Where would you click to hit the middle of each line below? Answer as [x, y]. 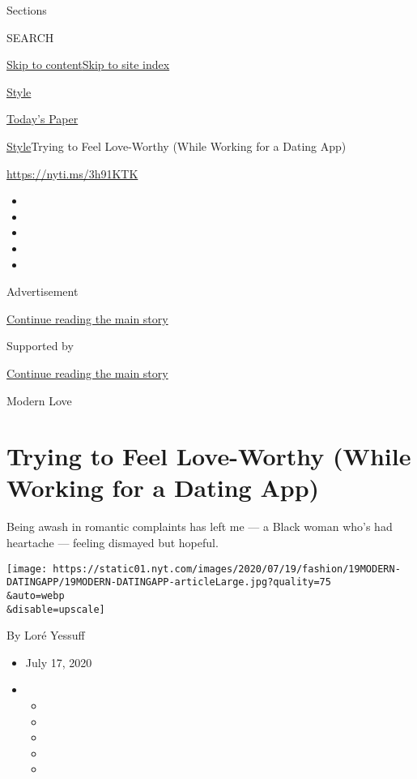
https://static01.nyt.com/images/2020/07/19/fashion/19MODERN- [227, 569]
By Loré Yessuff [46, 635]
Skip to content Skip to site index [88, 64]
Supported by [40, 346]
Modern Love [39, 400]
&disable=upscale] [56, 609]
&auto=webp [36, 595]
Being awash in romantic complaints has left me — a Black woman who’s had [200, 526]
